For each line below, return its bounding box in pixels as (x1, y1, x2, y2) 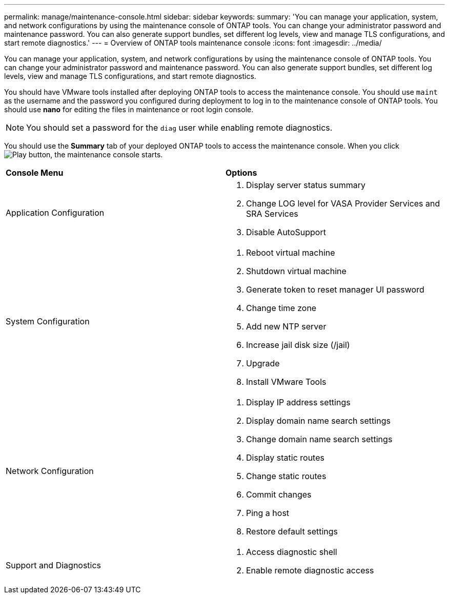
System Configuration (6, 316, 90, 326)
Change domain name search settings (246, 434, 393, 444)
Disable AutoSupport (246, 227, 326, 237)
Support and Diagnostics (6, 560, 101, 570)
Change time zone (246, 303, 317, 313)
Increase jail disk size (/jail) (246, 340, 350, 350)
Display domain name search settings (246, 416, 391, 426)
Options (226, 168, 257, 178)
